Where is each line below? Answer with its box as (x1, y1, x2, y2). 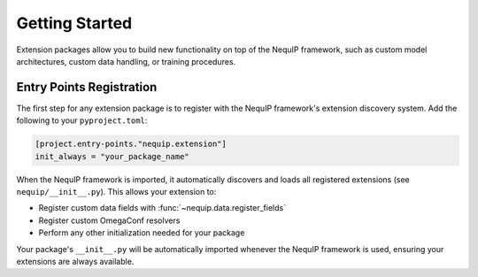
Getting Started (16, 13, 133, 33)
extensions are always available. (16, 256, 135, 266)
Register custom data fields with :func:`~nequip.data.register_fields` (38, 203, 287, 213)
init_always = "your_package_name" (35, 151, 189, 161)
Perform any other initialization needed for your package (38, 227, 245, 238)
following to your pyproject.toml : (16, 115, 148, 126)
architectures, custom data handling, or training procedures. (16, 56, 236, 66)
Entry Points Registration (16, 80, 158, 95)
